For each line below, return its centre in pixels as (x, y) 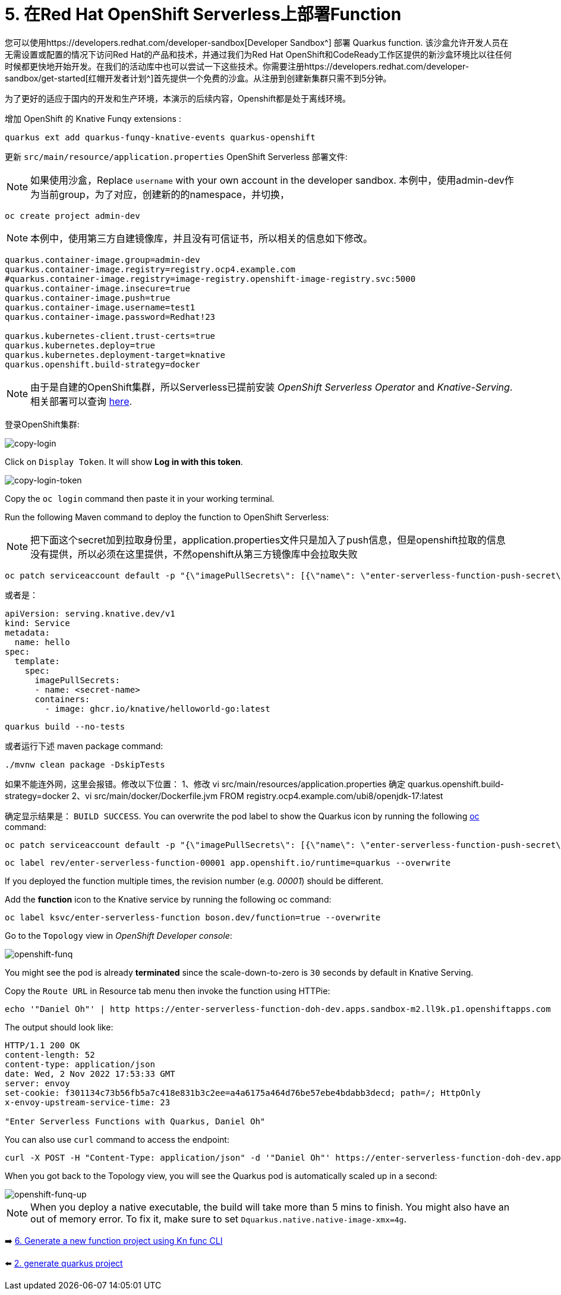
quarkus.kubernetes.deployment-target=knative (115, 355)
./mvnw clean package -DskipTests (85, 764)
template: (37, 661)
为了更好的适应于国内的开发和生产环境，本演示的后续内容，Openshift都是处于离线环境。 (178, 98)
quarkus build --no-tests (65, 726)
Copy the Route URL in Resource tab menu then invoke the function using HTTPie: (168, 991)
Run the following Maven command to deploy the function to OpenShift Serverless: (167, 517)
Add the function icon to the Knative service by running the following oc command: (168, 899)
